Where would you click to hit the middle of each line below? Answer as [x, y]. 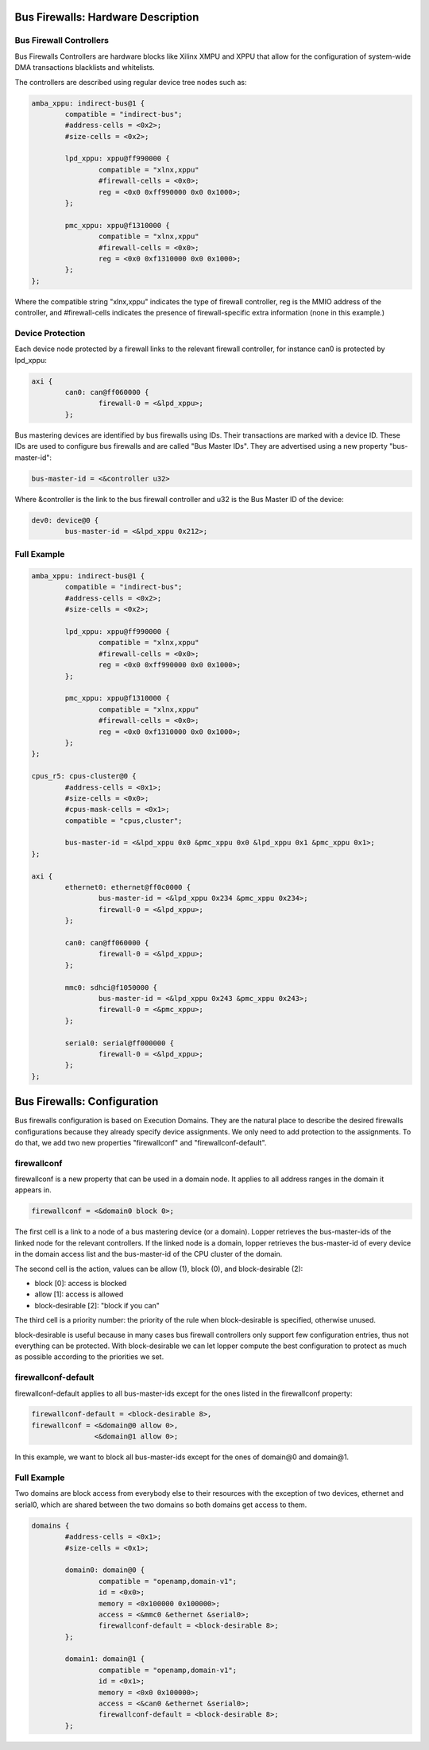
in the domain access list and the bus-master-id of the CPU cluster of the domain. [149, 1254]
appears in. [33, 1190]
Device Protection [50, 333]
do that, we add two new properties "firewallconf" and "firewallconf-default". [141, 1142]
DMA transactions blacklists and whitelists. [85, 68]
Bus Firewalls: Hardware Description [107, 17]
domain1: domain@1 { [105, 1659]
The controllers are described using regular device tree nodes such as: [131, 82]
